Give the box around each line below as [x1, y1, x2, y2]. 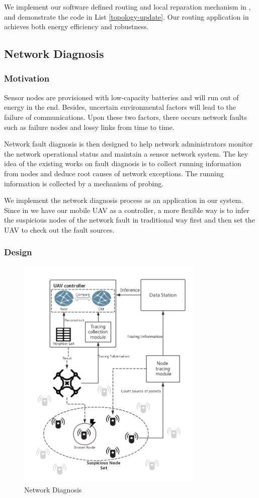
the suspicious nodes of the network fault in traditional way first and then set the [4, 215, 255, 225]
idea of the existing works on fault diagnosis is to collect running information [4, 158, 241, 169]
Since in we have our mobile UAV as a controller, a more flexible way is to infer [4, 204, 249, 215]
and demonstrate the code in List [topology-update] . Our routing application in [4, 11, 249, 22]
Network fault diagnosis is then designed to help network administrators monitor [4, 138, 253, 149]
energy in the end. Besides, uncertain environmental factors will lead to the [4, 102, 236, 112]
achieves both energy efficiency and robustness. [4, 21, 149, 32]
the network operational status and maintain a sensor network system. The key [4, 148, 248, 159]
